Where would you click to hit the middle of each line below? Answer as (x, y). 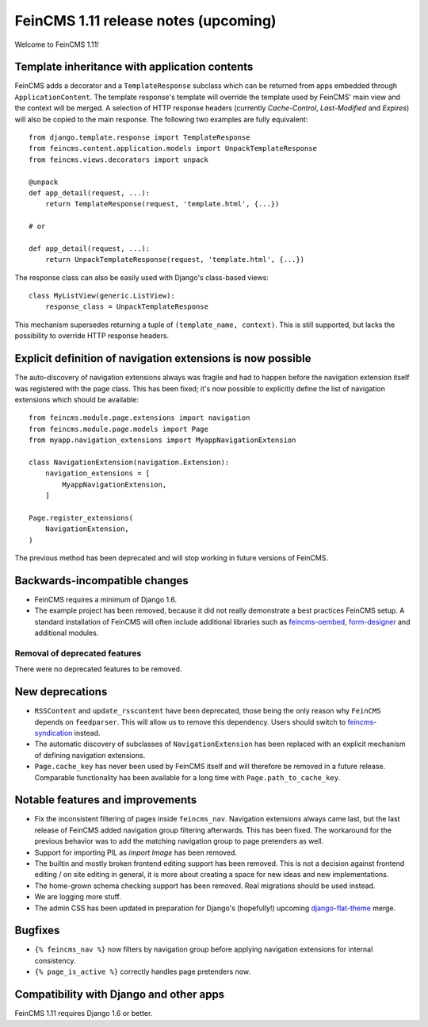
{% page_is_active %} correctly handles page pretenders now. (143, 971)
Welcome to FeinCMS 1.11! (57, 44)
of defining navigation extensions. (90, 755)
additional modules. (67, 633)
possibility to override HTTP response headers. (92, 336)
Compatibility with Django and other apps (120, 995)
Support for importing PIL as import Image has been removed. (136, 852)
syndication (53, 733)
